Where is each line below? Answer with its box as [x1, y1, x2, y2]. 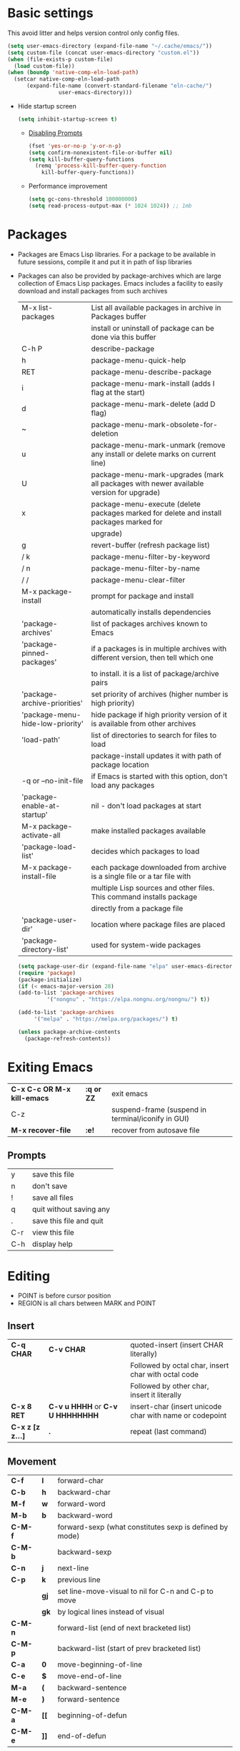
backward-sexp [57, 1547, 112, 1557]
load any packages [91, 780, 155, 790]
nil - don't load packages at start [91, 801, 201, 811]
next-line [57, 1562, 89, 1572]
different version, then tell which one [91, 652, 214, 662]
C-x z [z [11, 1423, 41, 1433]
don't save [31, 1181, 68, 1191]
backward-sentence [57, 1682, 127, 1692]
